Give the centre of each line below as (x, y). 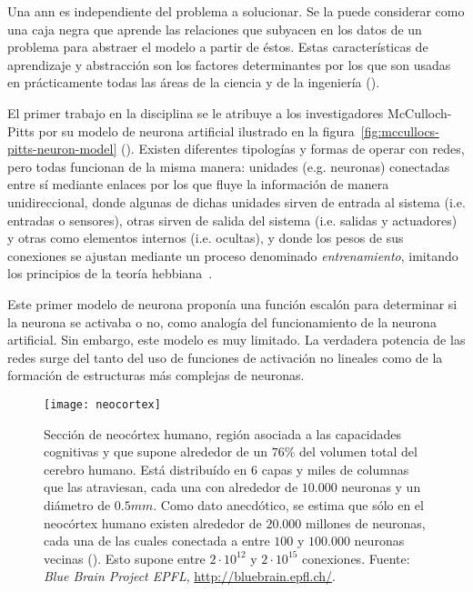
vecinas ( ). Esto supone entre (125, 558)
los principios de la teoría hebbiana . (110, 273)
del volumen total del (358, 452)
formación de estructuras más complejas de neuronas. (156, 375)
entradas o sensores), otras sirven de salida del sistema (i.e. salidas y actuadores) (232, 220)
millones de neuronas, (365, 522)
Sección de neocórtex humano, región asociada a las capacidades (223, 433)
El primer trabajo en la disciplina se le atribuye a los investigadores (196, 112)
